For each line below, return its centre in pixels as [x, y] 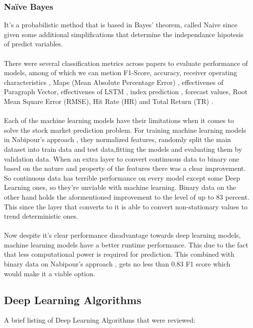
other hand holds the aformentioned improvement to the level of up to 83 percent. [127, 196]
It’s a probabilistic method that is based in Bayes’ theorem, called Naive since [121, 25]
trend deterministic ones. [41, 216]
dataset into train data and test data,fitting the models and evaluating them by [123, 149]
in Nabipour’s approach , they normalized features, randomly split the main [117, 139]
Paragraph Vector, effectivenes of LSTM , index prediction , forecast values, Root [126, 92]
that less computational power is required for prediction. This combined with [119, 254]
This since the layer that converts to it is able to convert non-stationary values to [126, 206]
